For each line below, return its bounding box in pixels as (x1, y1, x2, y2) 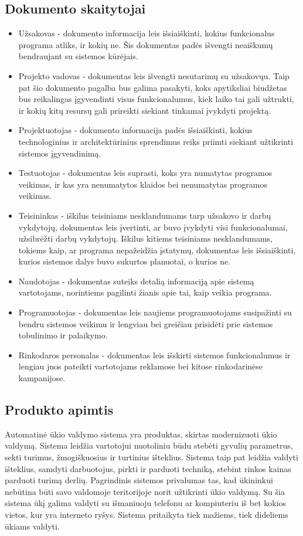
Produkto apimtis (5, 401, 114, 419)
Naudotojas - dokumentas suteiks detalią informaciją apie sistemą (18, 274, 254, 287)
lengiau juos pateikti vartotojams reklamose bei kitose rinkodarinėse (18, 360, 263, 372)
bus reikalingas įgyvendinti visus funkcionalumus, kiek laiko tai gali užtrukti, (18, 93, 294, 105)
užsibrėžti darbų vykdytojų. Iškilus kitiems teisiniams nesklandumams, (18, 232, 273, 245)
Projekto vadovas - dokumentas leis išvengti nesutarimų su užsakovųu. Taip (18, 69, 290, 82)
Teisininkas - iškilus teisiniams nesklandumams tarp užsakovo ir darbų (18, 209, 271, 221)
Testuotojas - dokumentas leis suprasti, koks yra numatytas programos (18, 167, 273, 179)
